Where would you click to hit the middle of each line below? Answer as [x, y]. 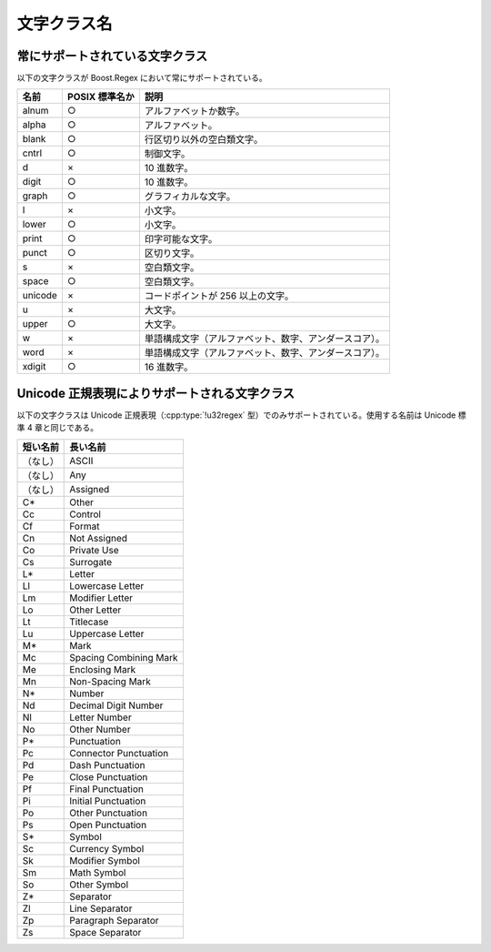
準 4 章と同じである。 [58, 428]
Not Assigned [98, 538]
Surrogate [91, 562]
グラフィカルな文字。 [190, 197]
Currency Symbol [107, 848]
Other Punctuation [109, 813]
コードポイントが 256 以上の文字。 [219, 296]
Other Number [100, 729]
